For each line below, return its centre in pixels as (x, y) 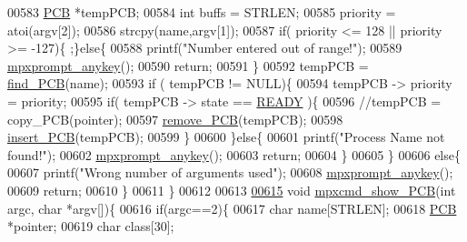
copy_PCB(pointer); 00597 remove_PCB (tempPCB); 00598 (175, 119)
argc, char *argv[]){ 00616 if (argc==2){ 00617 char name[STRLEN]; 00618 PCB (232, 208)
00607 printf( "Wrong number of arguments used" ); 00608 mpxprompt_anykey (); (230, 172)
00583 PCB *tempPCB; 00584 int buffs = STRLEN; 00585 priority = (202, 12)
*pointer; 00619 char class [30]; (91, 226)
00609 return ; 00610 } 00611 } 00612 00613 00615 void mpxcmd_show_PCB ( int (232, 190)
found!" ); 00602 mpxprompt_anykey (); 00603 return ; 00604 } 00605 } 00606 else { (234, 154)
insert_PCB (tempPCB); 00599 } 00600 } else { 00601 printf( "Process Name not (226, 137)
